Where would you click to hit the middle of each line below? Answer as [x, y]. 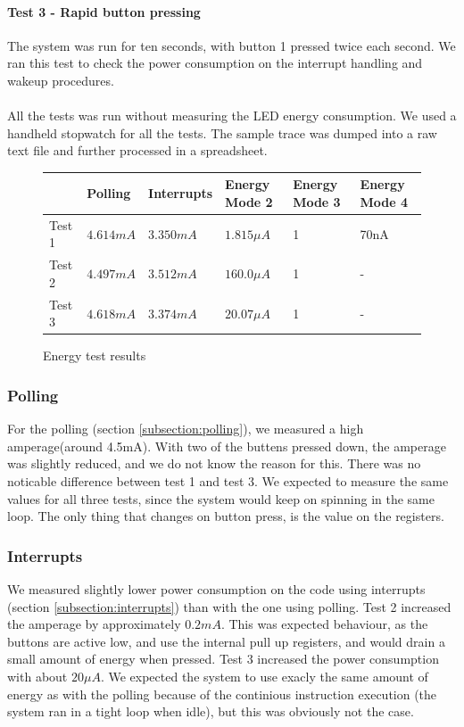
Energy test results [95, 355]
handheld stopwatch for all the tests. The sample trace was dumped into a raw [222, 132]
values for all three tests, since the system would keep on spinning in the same [221, 498]
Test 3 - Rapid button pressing [104, 11]
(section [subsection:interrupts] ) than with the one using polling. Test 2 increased [229, 606]
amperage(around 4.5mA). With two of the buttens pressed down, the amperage [227, 446]
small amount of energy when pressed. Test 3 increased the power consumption [223, 659]
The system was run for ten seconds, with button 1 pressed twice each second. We [232, 45]
